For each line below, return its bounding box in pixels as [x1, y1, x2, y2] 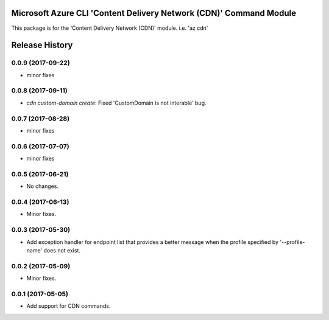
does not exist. [43, 246, 81, 254]
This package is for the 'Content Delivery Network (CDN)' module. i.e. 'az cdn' [11, 24, 208, 32]
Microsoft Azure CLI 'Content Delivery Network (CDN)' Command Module [11, 8, 297, 18]
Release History [11, 40, 73, 50]
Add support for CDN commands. [26, 302, 111, 310]
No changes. [26, 183, 59, 190]
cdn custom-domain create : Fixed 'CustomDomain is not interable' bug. [26, 99, 207, 106]
